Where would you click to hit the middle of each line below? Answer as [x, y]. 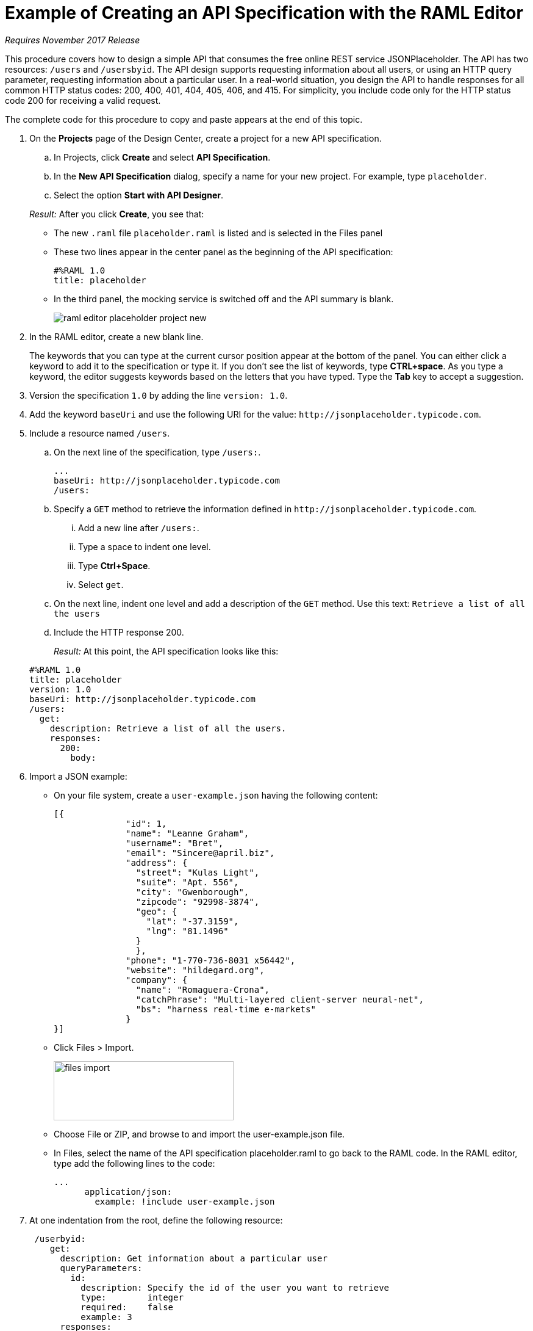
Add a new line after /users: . [139, 528]
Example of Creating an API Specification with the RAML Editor [264, 13]
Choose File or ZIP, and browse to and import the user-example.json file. [199, 1134]
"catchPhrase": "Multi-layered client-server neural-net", [280, 999]
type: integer [132, 1297]
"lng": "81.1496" [187, 931]
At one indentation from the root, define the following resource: [156, 1220]
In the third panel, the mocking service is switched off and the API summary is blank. [224, 299]
